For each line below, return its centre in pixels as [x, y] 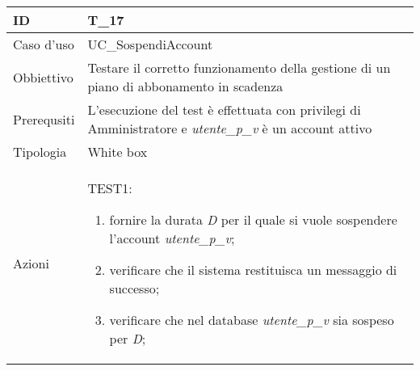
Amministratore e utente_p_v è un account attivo [230, 128]
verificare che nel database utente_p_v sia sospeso [252, 320]
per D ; [128, 338]
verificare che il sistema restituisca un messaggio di [253, 270]
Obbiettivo [43, 77]
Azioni [31, 263]
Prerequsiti [44, 119]
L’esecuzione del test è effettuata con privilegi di [224, 110]
